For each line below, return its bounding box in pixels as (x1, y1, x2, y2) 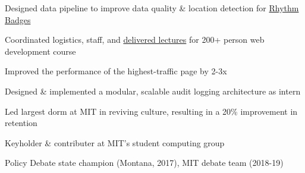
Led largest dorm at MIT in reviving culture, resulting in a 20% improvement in (5, 105, 298, 117)
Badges (5, 13, 31, 26)
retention (5, 117, 37, 129)
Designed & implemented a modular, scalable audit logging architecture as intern (5, 84, 301, 97)
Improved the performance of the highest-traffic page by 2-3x (5, 65, 227, 77)
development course (5, 45, 76, 57)
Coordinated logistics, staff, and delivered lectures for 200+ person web (5, 33, 265, 46)
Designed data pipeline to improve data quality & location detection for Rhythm (5, 2, 299, 14)
